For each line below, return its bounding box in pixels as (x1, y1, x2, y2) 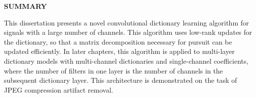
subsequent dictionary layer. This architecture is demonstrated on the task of (4, 75, 237, 85)
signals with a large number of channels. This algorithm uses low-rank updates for (4, 27, 252, 37)
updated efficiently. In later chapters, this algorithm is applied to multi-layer (4, 46, 235, 56)
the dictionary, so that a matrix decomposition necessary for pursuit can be (4, 36, 232, 47)
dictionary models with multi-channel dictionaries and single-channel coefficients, (4, 55, 249, 66)
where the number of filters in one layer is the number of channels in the (4, 65, 223, 75)
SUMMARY (4, 1, 47, 11)
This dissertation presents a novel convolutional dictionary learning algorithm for (4, 17, 249, 27)
